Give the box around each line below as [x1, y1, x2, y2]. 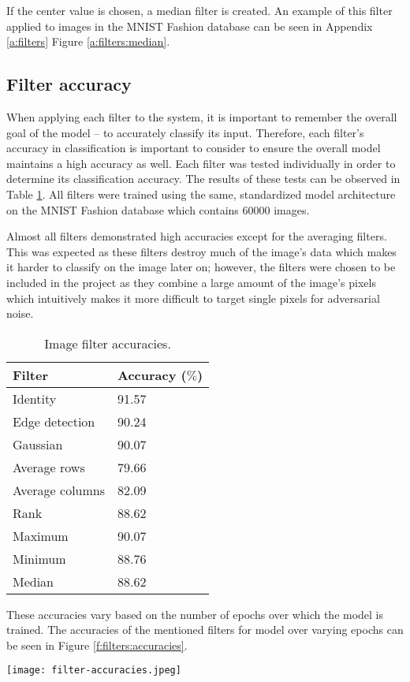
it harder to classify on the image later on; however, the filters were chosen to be [6, 259, 396, 275]
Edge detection [13, 412, 95, 430]
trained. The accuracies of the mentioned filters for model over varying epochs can [6, 621, 404, 638]
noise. [6, 305, 34, 322]
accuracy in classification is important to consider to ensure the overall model [6, 140, 381, 156]
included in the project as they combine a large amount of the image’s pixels [6, 274, 376, 290]
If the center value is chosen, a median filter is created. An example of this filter [6, 2, 393, 18]
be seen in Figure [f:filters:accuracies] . [6, 636, 188, 653]
